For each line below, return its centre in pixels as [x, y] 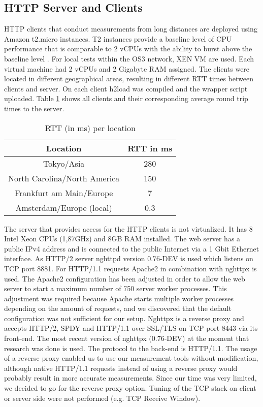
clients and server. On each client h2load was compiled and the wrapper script [126, 88]
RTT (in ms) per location [90, 128]
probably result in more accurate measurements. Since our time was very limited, [130, 378]
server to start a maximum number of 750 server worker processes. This [116, 288]
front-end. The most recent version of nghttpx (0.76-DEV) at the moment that [127, 338]
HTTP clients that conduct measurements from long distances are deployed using [131, 29]
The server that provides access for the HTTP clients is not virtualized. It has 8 [128, 228]
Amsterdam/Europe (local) [64, 207]
